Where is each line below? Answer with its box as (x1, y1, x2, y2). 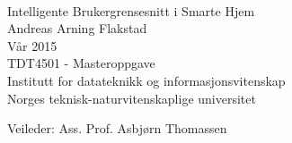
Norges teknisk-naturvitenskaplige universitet (7, 88, 256, 107)
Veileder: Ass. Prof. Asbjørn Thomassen (7, 119, 227, 138)
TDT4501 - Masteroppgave (7, 54, 155, 72)
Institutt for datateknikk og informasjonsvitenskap (7, 71, 286, 89)
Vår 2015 (7, 36, 58, 55)
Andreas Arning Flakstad (7, 19, 147, 38)
